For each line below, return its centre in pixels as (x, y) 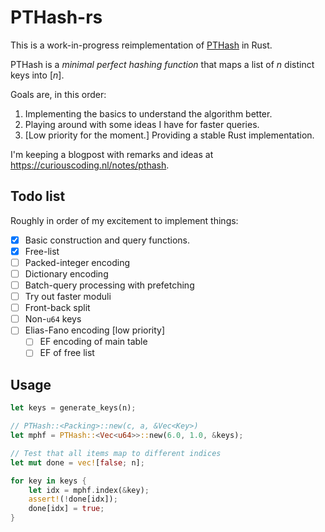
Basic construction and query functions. (107, 240)
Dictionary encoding (66, 273)
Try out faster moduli (68, 297)
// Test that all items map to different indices (116, 453)
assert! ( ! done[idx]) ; (73, 499)
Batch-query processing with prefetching (109, 285)
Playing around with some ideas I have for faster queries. (142, 124)
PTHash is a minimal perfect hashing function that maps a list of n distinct (162, 64)
